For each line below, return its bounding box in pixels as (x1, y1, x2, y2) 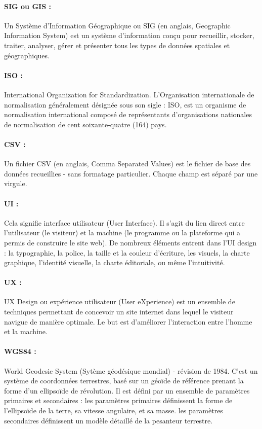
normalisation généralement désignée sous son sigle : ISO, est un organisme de (4, 99, 246, 110)
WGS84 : (4, 346, 36, 356)
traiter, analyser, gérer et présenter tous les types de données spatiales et (4, 40, 230, 50)
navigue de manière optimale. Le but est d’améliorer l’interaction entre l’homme (4, 316, 252, 327)
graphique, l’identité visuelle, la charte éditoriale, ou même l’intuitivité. (4, 257, 225, 268)
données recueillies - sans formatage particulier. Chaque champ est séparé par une (4, 168, 258, 178)
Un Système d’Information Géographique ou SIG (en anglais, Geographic (4, 20, 231, 30)
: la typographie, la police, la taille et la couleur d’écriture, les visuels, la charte (4, 247, 250, 258)
